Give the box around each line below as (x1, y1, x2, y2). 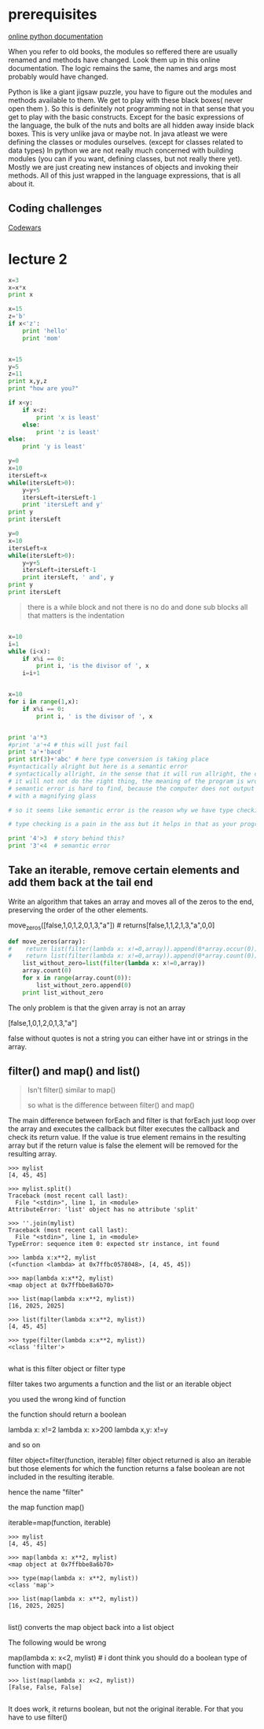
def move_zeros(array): (8, 938, 86, 946)
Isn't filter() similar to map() (27, 1086, 116, 1095)
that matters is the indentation (27, 610, 125, 620)
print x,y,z (8, 378, 47, 385)
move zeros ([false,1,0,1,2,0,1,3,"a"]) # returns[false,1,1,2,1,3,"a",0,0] (8, 920, 215, 931)
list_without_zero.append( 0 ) (36, 981, 132, 989)
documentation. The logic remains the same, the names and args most (8, 63, 237, 72)
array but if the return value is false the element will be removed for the (8, 1141, 238, 1150)
